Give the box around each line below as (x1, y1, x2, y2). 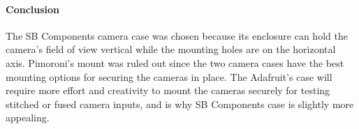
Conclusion (6, 1, 60, 16)
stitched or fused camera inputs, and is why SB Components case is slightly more (6, 96, 354, 111)
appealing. (6, 110, 50, 125)
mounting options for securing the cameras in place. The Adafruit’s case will (6, 69, 332, 84)
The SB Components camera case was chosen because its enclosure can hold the (6, 28, 348, 43)
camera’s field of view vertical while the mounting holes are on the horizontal (6, 42, 336, 56)
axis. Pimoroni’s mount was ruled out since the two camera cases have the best (6, 55, 344, 70)
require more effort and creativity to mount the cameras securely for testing (6, 83, 330, 98)
